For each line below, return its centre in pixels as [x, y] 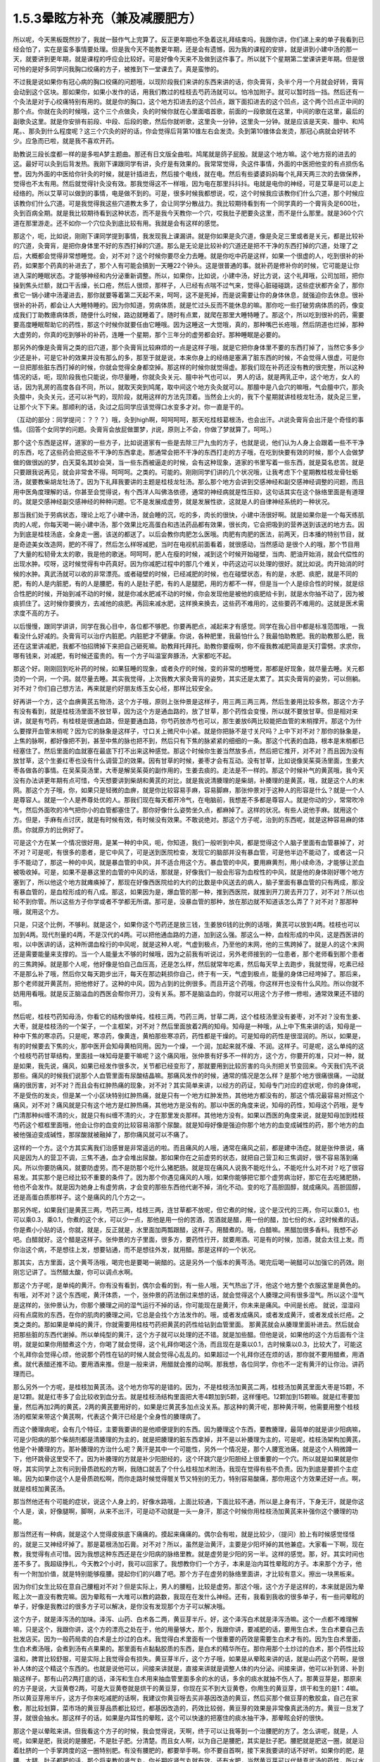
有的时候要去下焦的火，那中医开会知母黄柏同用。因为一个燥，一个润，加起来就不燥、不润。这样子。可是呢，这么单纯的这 [189, 1046]
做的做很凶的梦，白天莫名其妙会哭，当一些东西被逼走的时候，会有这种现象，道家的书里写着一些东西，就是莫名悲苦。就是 [189, 462]
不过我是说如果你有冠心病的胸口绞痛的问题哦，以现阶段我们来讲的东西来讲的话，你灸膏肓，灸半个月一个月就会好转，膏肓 [189, 82]
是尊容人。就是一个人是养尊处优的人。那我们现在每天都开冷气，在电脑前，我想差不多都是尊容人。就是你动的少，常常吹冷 [189, 800]
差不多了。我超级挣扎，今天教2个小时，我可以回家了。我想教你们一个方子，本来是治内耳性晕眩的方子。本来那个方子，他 [188, 1564]
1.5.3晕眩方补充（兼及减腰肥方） [107, 18]
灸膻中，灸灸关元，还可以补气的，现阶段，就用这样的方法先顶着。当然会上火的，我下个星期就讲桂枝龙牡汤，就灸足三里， [189, 397]
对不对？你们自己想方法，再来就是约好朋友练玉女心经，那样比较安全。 [115, 689]
